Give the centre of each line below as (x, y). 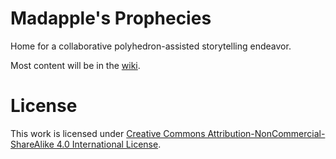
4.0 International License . (109, 144)
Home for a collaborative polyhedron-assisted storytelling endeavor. (151, 46)
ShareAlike (32, 144)
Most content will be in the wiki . (75, 65)
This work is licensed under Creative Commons (108, 133)
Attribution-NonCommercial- (266, 133)
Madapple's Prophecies (111, 18)
